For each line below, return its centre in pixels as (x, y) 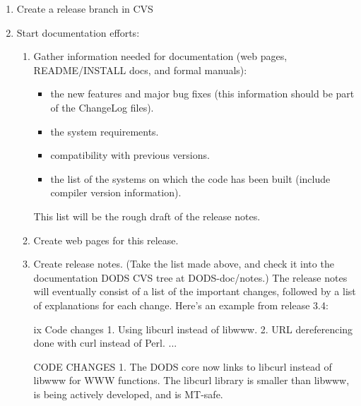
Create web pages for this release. (106, 240)
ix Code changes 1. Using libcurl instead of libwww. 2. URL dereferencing (193, 329)
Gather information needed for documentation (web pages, (160, 56)
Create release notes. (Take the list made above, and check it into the (184, 264)
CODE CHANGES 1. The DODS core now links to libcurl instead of (183, 366)
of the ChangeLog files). (102, 107)
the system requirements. (105, 131)
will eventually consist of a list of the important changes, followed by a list (195, 291)
